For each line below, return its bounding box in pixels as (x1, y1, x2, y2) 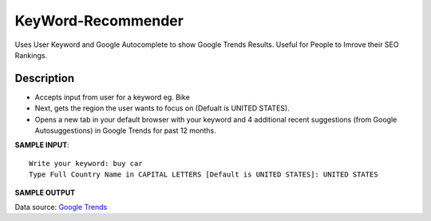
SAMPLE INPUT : (14, 140, 69, 150)
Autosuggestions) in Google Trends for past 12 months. (34, 126, 216, 135)
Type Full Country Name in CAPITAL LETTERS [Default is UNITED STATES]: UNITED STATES (29, 170, 378, 179)
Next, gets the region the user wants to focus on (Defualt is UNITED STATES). (34, 103, 291, 113)
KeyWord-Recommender (14, 12, 184, 29)
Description (14, 72, 75, 85)
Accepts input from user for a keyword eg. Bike (34, 92, 191, 102)
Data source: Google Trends (14, 202, 108, 211)
